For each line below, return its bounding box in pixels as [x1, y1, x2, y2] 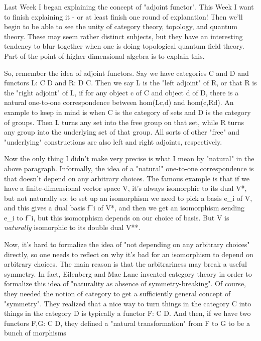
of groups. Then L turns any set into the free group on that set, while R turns [4, 117, 244, 127]
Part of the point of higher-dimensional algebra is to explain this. [4, 50, 205, 61]
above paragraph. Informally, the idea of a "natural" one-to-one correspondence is [4, 163, 254, 173]
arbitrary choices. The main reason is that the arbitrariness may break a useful [4, 259, 247, 269]
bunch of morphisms [4, 327, 66, 338]
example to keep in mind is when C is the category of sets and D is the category [4, 106, 251, 117]
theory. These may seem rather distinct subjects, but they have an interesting [4, 31, 243, 41]
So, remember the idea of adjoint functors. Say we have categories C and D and [4, 67, 249, 78]
